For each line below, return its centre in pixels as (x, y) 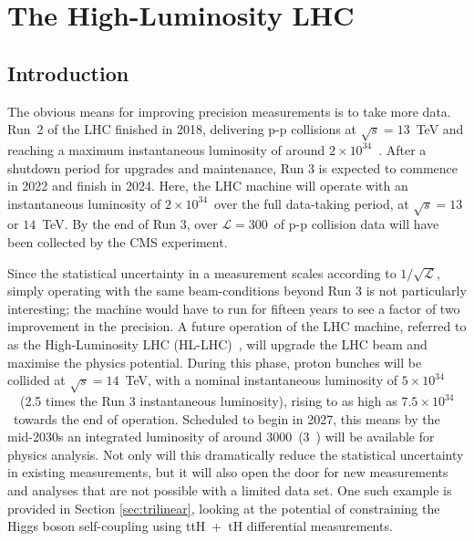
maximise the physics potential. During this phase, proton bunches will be (215, 362)
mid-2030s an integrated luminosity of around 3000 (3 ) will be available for (221, 437)
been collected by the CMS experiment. (118, 242)
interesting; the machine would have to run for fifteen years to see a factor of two (234, 308)
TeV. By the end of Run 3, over (130, 224)
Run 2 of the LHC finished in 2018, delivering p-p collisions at (182, 129)
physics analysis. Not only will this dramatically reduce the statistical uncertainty (236, 454)
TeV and (440, 129)
